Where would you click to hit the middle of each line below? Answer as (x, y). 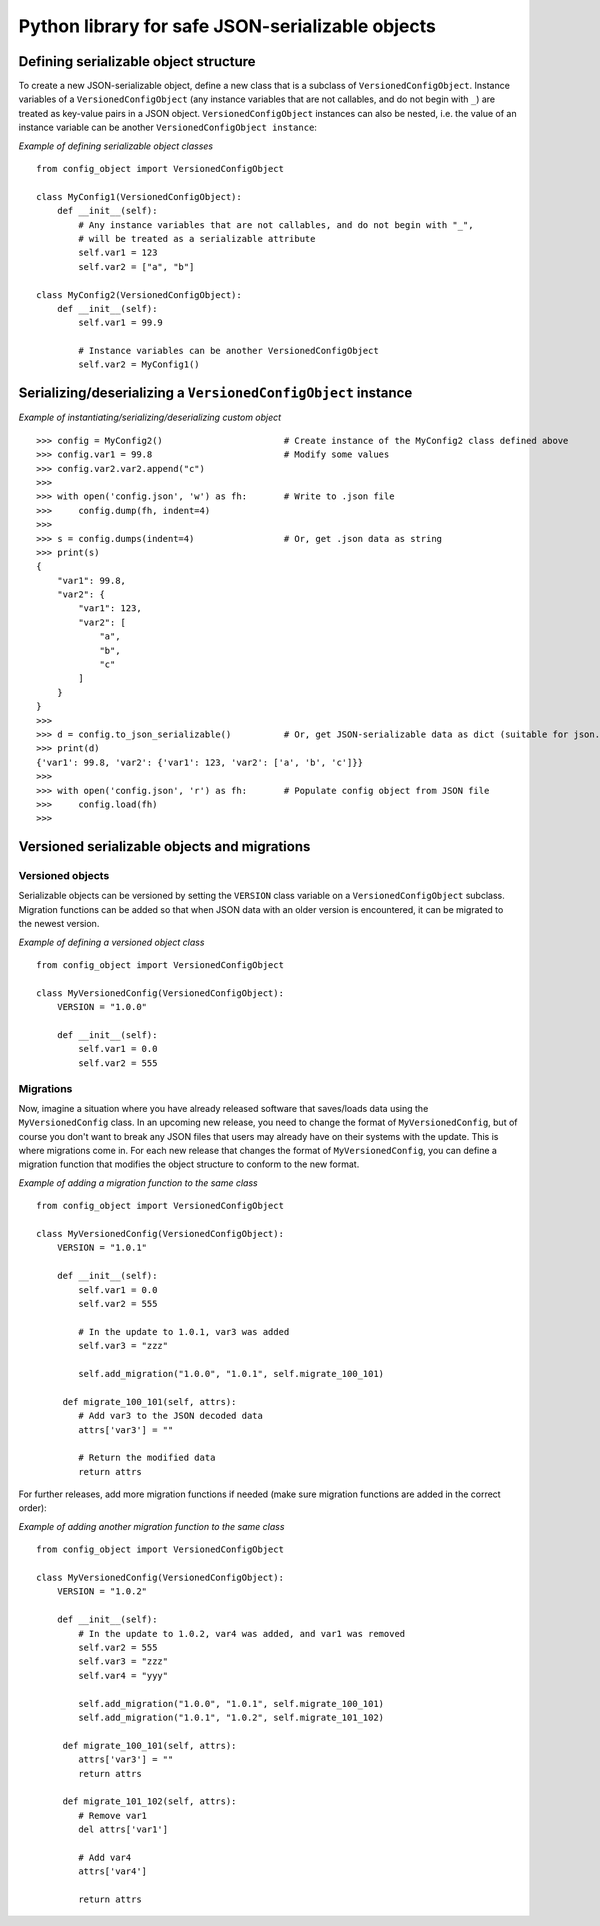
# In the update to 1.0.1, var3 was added (184, 1331)
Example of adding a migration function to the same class (138, 1182)
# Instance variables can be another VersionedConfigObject (228, 351)
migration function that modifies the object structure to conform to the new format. (189, 1164)
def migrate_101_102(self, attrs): (149, 1801)
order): (32, 1508)
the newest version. (59, 924)
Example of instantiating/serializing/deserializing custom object (150, 417)
